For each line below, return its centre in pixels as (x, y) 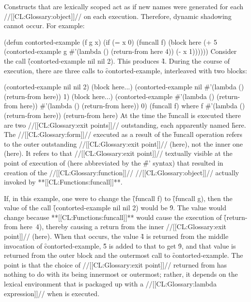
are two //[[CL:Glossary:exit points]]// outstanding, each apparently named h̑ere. (125, 125)
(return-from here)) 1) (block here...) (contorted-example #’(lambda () (109, 96)
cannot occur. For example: (44, 25)
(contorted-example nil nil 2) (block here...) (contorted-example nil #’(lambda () (124, 87)
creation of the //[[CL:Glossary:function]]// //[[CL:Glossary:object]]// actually (122, 172)
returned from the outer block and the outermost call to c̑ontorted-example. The (124, 255)
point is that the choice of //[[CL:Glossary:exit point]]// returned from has (116, 264)
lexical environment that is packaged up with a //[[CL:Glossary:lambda (110, 284)
